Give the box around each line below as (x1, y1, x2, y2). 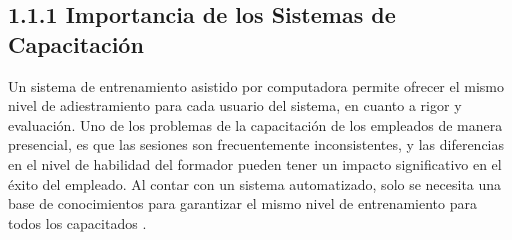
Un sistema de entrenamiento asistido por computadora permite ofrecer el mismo (8, 75, 505, 96)
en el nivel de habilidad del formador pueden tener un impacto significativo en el (8, 153, 502, 174)
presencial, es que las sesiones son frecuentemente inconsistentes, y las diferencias (8, 134, 505, 155)
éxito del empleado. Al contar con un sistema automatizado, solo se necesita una (8, 173, 502, 194)
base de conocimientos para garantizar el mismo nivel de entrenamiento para (8, 193, 477, 214)
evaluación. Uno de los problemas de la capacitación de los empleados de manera (8, 114, 503, 135)
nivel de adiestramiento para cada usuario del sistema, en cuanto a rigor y (8, 95, 462, 116)
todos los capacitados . (8, 212, 147, 233)
